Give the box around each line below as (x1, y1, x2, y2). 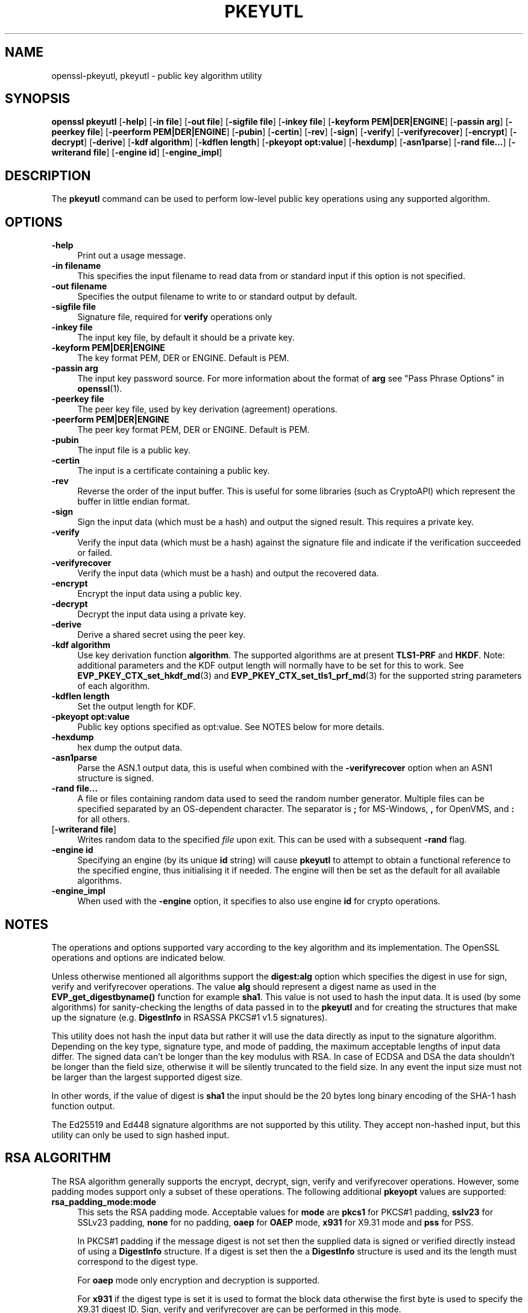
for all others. (77, 814, 130, 825)
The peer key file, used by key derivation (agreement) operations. (77, 404, 338, 415)
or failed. (77, 547, 113, 558)
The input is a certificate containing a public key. (77, 465, 270, 476)
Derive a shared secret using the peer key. (77, 629, 245, 640)
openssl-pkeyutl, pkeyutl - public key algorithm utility (51, 70, 262, 81)
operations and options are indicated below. (51, 952, 225, 963)
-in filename (51, 260, 101, 271)
